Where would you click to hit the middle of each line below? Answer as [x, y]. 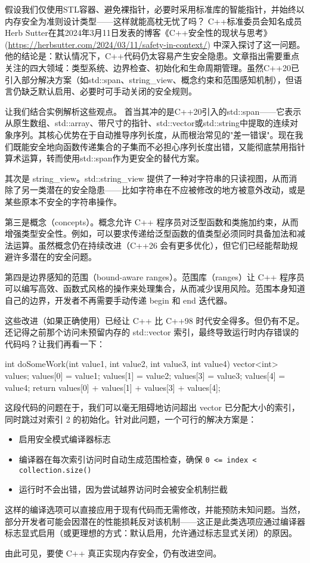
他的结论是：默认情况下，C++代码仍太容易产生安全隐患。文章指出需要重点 [152, 56]
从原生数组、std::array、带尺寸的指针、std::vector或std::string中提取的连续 [148, 123]
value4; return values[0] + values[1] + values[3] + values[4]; [113, 387]
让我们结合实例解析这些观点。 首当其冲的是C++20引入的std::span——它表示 [153, 111]
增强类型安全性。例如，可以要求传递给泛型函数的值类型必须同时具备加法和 [151, 233]
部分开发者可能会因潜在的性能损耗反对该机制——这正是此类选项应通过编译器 [155, 521]
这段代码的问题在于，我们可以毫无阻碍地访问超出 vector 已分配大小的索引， [152, 407]
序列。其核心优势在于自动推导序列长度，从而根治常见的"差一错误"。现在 [154, 134]
